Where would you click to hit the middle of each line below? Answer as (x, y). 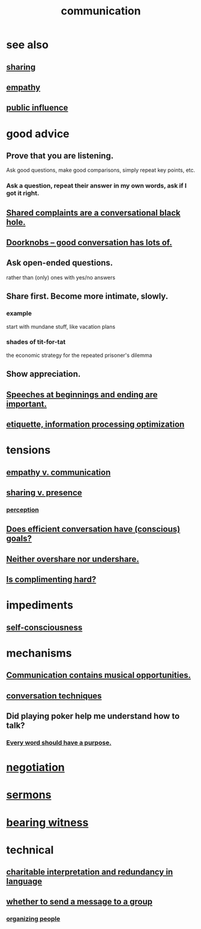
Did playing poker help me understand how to (93, 716)
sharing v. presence (44, 493)
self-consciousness (44, 627)
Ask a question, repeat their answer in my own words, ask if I (97, 186)
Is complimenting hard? (51, 580)
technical (30, 850)
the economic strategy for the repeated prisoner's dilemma (79, 355)
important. (26, 404)
